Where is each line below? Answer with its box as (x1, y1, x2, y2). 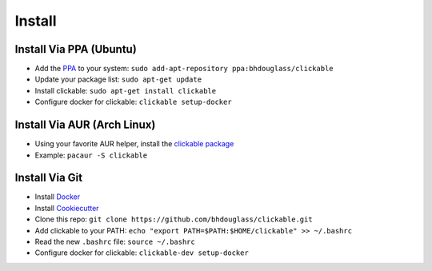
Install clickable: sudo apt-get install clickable (34, 86, 216, 95)
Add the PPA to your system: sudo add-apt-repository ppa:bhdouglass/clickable (34, 64, 334, 74)
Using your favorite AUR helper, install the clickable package (34, 139, 234, 149)
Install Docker (34, 192, 80, 201)
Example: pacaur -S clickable (34, 150, 148, 160)
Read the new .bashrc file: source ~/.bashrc (34, 237, 195, 246)
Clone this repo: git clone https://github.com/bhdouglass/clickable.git (34, 214, 313, 224)
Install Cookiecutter (34, 203, 99, 213)
